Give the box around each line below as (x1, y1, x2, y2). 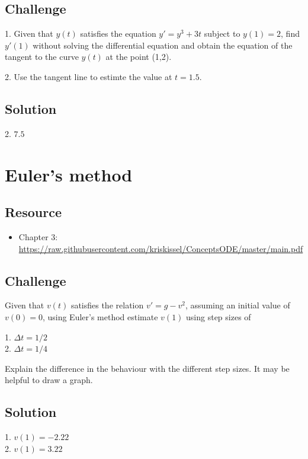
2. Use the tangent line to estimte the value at (5, 70, 172, 82)
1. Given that (5, 27, 53, 40)
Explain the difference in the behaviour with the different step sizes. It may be (5, 362, 290, 374)
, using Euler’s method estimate (42, 310, 158, 323)
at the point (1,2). (105, 50, 172, 63)
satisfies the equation (80, 27, 156, 40)
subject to (204, 27, 240, 40)
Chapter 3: (18, 230, 58, 243)
